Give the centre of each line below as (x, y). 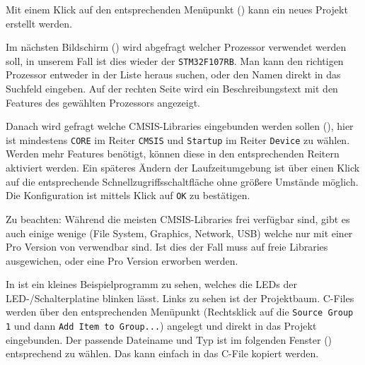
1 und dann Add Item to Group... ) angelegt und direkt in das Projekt (161, 326)
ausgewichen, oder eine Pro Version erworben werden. (122, 260)
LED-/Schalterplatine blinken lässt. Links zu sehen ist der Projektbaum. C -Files (180, 298)
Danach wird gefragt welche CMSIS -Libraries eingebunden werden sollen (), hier (180, 126)
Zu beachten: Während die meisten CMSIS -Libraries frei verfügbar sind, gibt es (178, 219)
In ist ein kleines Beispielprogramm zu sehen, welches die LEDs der (151, 284)
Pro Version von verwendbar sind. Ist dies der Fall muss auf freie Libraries (167, 247)
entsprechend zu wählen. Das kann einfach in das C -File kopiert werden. (162, 353)
